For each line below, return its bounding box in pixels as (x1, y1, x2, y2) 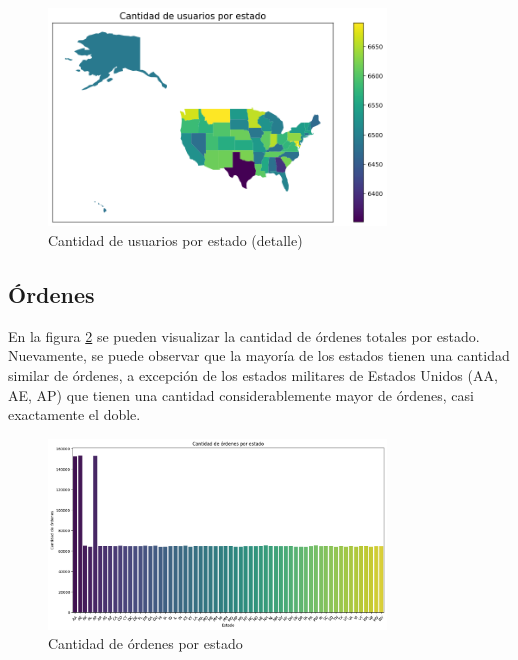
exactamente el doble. (8, 404, 141, 425)
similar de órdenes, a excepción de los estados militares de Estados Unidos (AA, (8, 364, 498, 385)
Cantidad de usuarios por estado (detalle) (48, 229, 303, 250)
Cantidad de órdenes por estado (48, 633, 243, 654)
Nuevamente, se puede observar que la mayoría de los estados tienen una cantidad (8, 345, 510, 366)
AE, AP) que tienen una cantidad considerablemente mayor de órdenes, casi (8, 384, 474, 405)
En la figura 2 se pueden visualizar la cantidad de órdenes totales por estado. (8, 325, 480, 346)
